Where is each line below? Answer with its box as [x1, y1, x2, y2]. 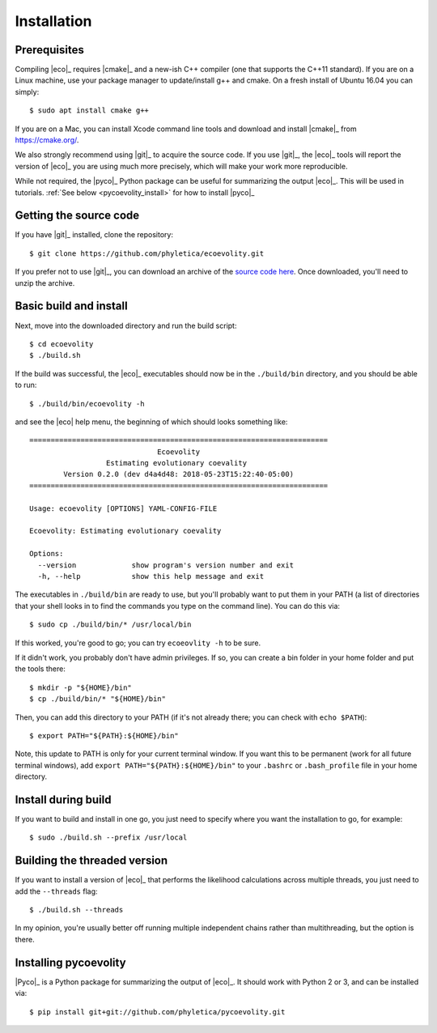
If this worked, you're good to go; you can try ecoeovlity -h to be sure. [15, 638, 261, 648]
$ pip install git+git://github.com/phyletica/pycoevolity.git [29, 1007, 286, 1016]
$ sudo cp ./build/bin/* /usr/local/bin [29, 620, 192, 629]
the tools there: [15, 664, 66, 674]
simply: [15, 87, 40, 96]
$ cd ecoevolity [29, 339, 94, 348]
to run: [15, 380, 37, 390]
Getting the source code [15, 209, 140, 223]
